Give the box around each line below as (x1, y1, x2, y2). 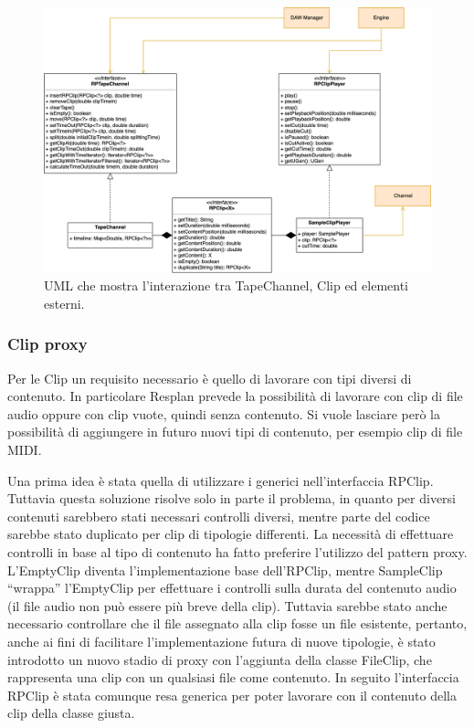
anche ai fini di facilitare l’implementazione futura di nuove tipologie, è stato (7, 631, 436, 650)
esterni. (44, 293, 85, 312)
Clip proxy (7, 332, 88, 355)
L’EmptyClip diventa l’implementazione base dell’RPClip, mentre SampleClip (7, 560, 443, 579)
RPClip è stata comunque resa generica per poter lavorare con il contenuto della (7, 685, 457, 704)
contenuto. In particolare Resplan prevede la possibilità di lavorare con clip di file (7, 386, 463, 406)
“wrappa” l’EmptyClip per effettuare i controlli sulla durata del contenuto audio (7, 578, 457, 597)
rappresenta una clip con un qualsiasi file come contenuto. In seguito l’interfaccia (7, 668, 459, 687)
